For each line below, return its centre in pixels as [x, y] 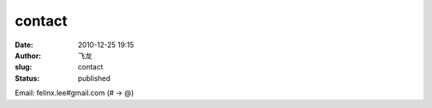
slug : [23, 67]
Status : [27, 78]
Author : [28, 55]
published [94, 78]
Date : [24, 45]
